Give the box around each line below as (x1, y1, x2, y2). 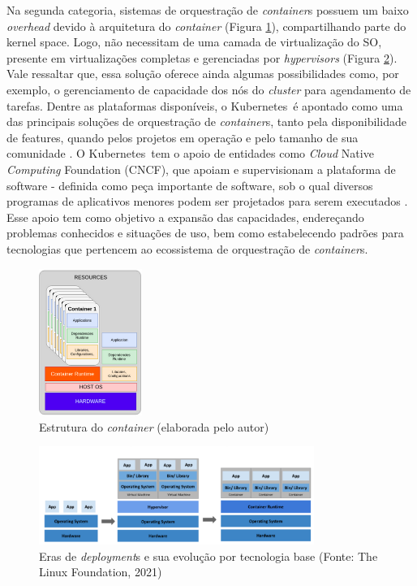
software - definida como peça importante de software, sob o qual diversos (6, 176, 373, 193)
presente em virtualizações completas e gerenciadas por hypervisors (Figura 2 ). (6, 49, 398, 66)
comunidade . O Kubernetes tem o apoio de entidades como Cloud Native (6, 145, 374, 162)
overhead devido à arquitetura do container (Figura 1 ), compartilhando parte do (6, 17, 406, 34)
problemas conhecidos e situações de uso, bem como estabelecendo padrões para (6, 224, 404, 241)
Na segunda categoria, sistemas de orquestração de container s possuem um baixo (6, 2, 409, 18)
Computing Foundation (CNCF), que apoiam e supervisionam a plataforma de (6, 160, 396, 177)
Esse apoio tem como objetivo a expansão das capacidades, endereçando (6, 208, 364, 225)
